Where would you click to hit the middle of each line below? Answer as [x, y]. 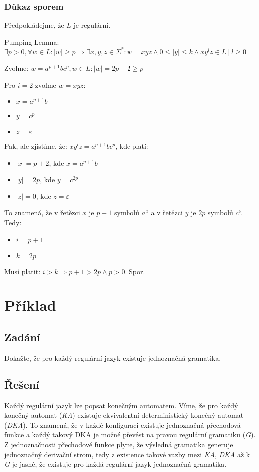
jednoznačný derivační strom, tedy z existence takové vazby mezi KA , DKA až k [127, 454]
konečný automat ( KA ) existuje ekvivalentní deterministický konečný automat [124, 415]
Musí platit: [23, 271]
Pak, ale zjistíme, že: [36, 146]
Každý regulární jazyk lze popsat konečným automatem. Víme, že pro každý [121, 405]
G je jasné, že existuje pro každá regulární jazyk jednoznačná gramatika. [116, 464]
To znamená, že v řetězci [42, 213]
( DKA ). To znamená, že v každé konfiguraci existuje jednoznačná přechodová [123, 425]
